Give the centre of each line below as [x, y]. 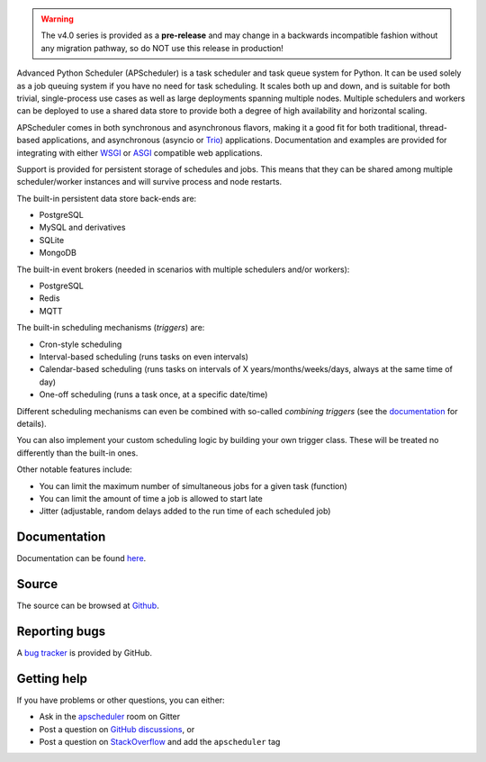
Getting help [52, 679]
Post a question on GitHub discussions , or [117, 729]
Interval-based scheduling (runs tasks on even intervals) [144, 357]
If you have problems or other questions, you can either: [121, 700]
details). [31, 423]
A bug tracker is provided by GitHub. [85, 653]
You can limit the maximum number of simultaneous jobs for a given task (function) [193, 485]
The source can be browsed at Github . [88, 606]
